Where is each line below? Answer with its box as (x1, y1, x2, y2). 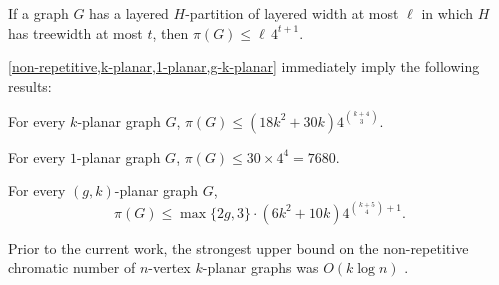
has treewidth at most (8, 22, 143, 43)
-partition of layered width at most (185, 3, 399, 23)
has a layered (89, 3, 169, 23)
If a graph (8, 3, 69, 23)
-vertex (148, 257, 191, 278)
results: (8, 75, 52, 96)
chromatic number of (8, 257, 136, 278)
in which (421, 3, 474, 23)
